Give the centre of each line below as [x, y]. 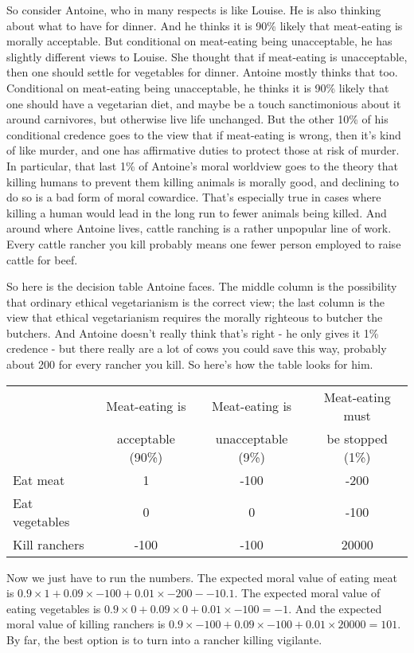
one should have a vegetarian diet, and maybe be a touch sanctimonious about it [204, 103]
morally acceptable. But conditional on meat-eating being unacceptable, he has [199, 41]
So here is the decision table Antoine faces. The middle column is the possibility [202, 286]
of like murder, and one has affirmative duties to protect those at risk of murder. [203, 150]
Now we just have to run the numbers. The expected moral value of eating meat [202, 577]
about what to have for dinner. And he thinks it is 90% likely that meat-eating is [205, 25]
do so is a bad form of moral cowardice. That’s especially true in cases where [194, 197]
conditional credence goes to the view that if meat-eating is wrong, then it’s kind [204, 134]
